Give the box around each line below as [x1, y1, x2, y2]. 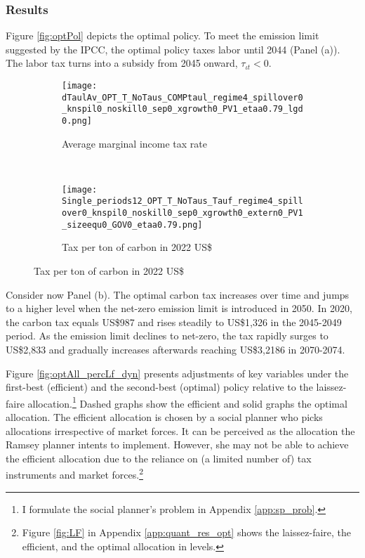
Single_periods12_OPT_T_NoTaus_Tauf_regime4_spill [62, 196, 303, 207]
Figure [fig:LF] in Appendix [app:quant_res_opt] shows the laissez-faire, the [22, 525, 352, 540]
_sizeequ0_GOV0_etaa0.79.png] [62, 219, 203, 230]
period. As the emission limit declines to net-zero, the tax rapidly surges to [6, 328, 328, 343]
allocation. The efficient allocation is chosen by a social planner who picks [6, 410, 323, 424]
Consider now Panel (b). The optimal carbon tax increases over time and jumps [6, 287, 350, 301]
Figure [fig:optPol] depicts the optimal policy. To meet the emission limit [6, 28, 319, 43]
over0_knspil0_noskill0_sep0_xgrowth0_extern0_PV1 [62, 208, 303, 219]
